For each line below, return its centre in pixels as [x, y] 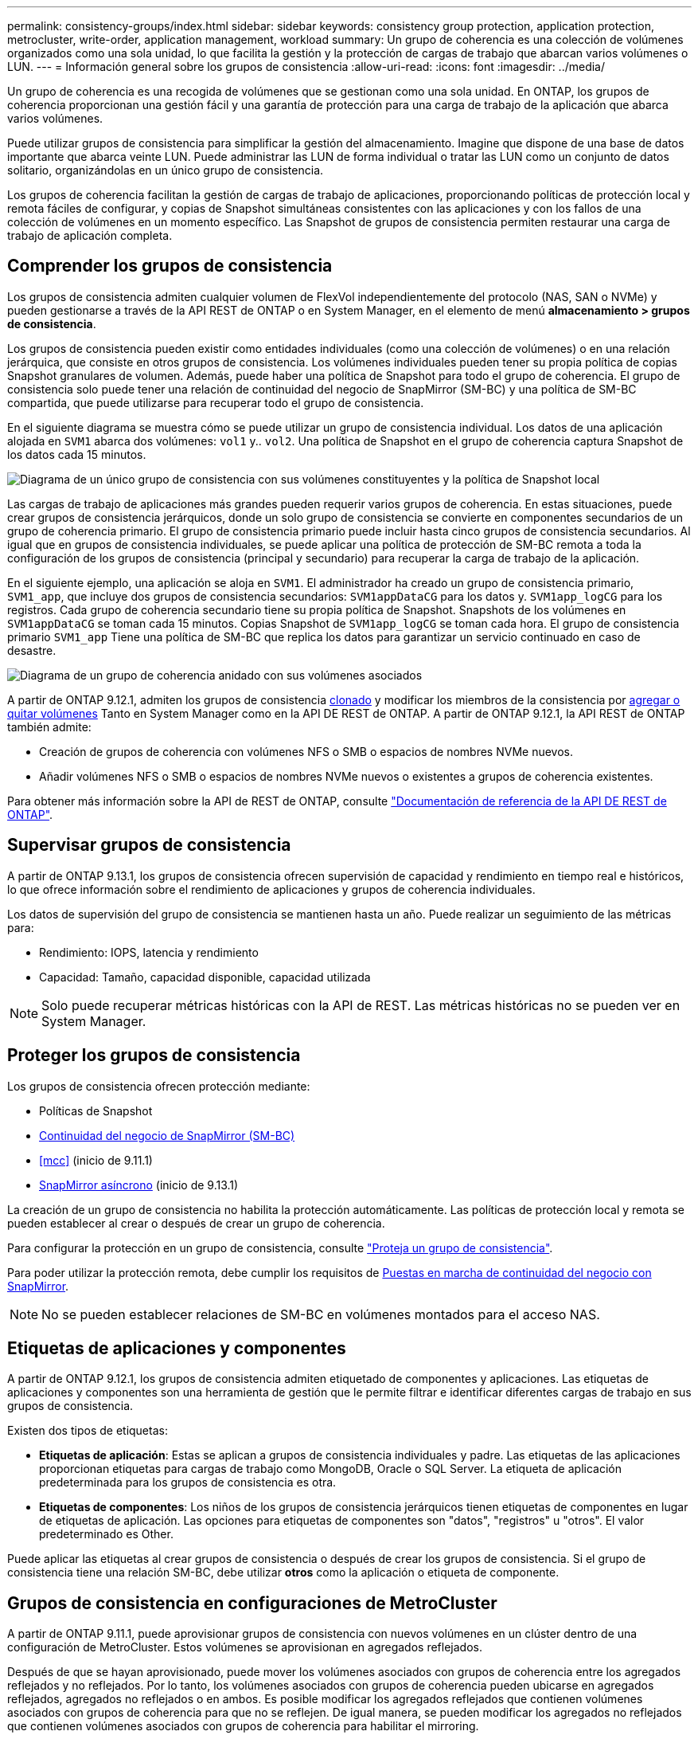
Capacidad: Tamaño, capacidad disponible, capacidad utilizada [205, 977]
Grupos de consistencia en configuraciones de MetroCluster [252, 1603]
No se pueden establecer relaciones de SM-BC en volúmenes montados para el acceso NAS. [321, 1314]
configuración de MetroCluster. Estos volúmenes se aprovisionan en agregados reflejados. [245, 1647]
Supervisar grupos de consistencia [149, 845]
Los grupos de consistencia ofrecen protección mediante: [159, 1086]
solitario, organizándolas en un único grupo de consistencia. [166, 170]
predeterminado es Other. [106, 1534]
